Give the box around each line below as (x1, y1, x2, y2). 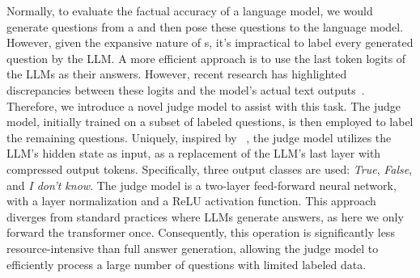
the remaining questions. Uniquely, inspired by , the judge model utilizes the (6, 128, 392, 145)
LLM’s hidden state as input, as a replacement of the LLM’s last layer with (6, 145, 381, 162)
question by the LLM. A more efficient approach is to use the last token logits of (6, 49, 406, 66)
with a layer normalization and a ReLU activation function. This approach (6, 192, 376, 209)
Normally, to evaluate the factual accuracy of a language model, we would (6, 2, 373, 19)
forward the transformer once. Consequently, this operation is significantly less (6, 224, 395, 241)
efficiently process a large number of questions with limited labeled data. (6, 255, 367, 272)
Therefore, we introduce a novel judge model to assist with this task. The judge (6, 97, 401, 114)
